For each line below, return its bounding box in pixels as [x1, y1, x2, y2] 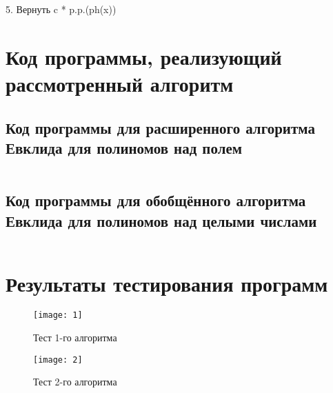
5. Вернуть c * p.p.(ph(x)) [6, 2, 117, 16]
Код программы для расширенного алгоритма [6, 117, 315, 138]
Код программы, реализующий [6, 42, 282, 70]
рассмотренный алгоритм [6, 69, 234, 97]
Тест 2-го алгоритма [33, 374, 117, 389]
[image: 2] [33, 354, 83, 365]
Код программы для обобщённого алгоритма [6, 190, 306, 211]
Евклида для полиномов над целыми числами [6, 210, 317, 231]
